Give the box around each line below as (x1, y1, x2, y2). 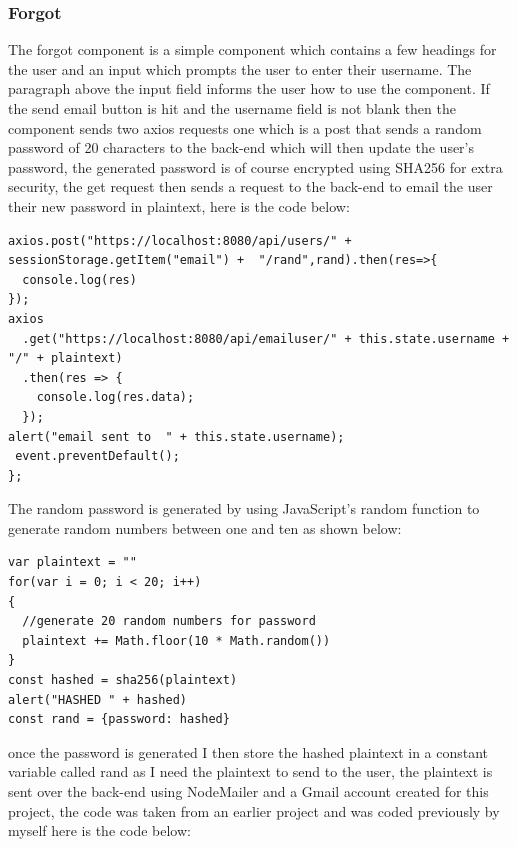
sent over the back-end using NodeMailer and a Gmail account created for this (8, 781, 489, 801)
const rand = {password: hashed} (8, 712, 230, 727)
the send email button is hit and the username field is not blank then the (8, 98, 456, 118)
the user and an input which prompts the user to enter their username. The (8, 58, 472, 79)
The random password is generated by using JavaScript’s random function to (8, 498, 480, 519)
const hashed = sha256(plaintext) (8, 673, 238, 688)
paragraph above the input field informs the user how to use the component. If (8, 78, 490, 99)
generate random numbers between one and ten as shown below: (8, 517, 402, 538)
